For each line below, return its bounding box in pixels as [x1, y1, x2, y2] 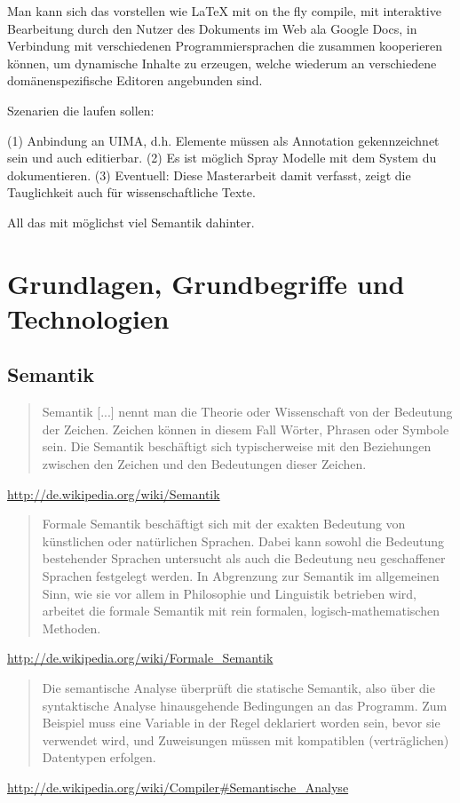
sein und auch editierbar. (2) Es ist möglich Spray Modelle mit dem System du [7, 148, 437, 167]
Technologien [7, 299, 170, 336]
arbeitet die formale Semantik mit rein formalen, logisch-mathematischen [42, 601, 440, 620]
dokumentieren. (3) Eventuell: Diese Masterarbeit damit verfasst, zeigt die [7, 165, 411, 184]
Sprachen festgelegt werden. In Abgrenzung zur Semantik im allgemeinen [42, 567, 440, 585]
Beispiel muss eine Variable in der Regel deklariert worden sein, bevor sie [42, 713, 440, 732]
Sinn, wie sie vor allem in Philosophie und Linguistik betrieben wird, [42, 584, 416, 602]
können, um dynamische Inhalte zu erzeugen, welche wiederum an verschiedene [7, 53, 437, 72]
